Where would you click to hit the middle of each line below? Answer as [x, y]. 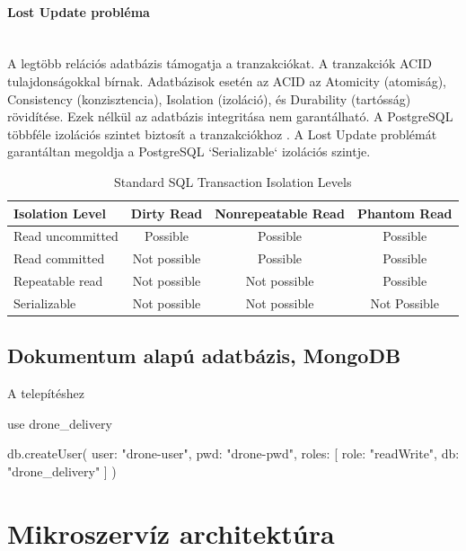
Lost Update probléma [79, 11]
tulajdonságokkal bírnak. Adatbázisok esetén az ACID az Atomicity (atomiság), [227, 80]
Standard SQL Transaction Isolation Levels [233, 181]
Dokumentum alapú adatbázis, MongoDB [204, 355]
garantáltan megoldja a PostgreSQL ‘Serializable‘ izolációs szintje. [189, 151]
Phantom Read [404, 213]
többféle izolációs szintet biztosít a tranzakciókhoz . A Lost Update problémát [222, 133]
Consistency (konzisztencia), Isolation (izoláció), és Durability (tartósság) [209, 98]
